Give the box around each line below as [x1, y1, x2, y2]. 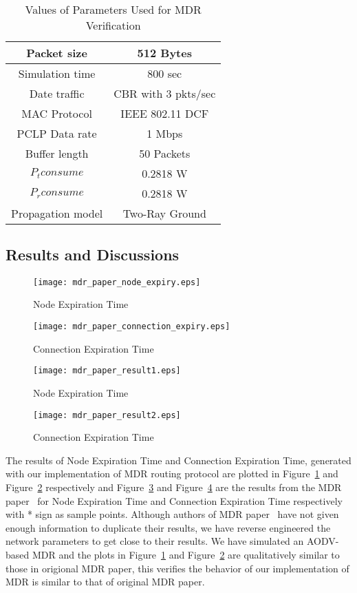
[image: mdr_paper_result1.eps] [33, 366, 181, 376]
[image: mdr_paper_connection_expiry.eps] [33, 322, 230, 332]
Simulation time [18, 65, 96, 81]
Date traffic [29, 85, 85, 101]
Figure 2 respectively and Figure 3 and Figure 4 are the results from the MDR [6, 479, 342, 494]
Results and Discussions [6, 243, 180, 264]
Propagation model [11, 205, 103, 221]
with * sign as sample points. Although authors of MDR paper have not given [6, 507, 339, 521]
